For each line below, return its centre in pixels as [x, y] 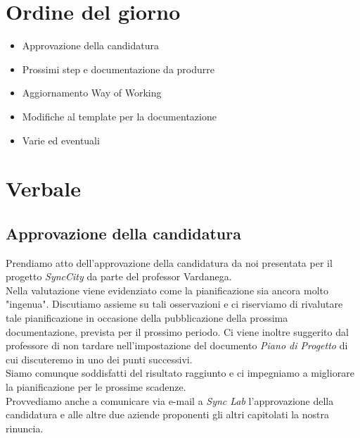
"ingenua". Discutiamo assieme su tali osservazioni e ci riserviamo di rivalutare [174, 304]
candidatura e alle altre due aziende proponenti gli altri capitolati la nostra [167, 414]
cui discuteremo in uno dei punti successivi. [99, 359]
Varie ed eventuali [61, 140]
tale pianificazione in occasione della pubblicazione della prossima [147, 318]
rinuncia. [25, 428]
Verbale [43, 188]
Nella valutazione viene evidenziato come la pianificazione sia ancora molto [167, 290]
